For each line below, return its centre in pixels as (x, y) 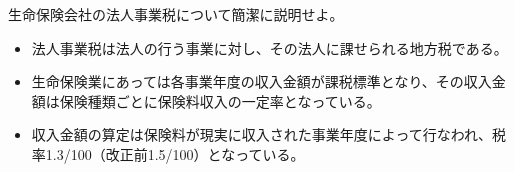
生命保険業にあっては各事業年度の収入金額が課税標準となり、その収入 (261, 81)
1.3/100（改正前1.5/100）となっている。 (175, 153)
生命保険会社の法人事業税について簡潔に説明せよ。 (176, 14)
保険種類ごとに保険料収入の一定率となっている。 (220, 100)
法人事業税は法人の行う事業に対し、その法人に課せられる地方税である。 (269, 47)
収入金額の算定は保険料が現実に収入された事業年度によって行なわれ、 (262, 134)
